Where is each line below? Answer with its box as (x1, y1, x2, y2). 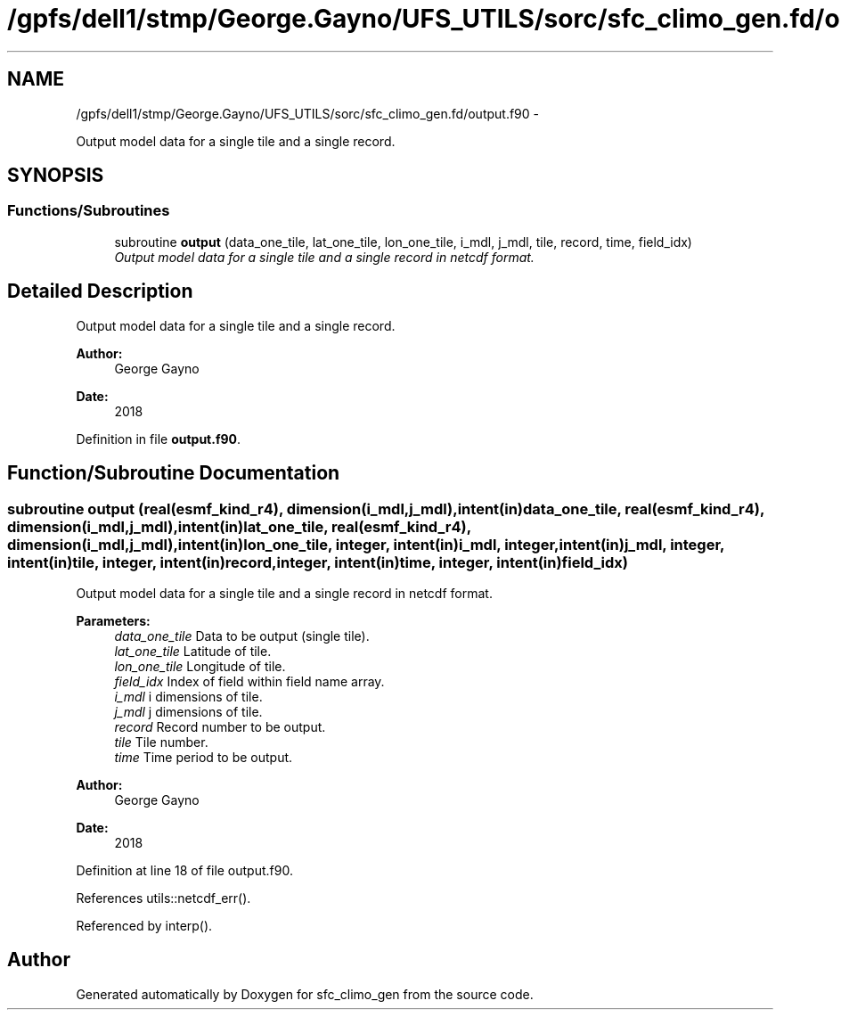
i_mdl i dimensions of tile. (114, 688, 263, 704)
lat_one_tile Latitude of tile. (114, 643, 272, 659)
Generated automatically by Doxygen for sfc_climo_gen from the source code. (76, 986, 534, 1002)
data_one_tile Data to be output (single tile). (114, 627, 370, 644)
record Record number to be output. (114, 718, 326, 734)
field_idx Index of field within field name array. (114, 673, 385, 689)
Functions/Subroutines (7, 201, 170, 220)
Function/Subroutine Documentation (7, 462, 340, 485)
